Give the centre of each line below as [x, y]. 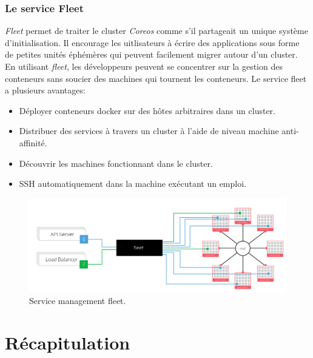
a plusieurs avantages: [45, 90]
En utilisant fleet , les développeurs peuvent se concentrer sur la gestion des [144, 66]
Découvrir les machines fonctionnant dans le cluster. [116, 163]
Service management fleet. [78, 300]
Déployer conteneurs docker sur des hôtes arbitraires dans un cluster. [147, 110]
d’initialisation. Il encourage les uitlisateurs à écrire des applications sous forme [152, 42]
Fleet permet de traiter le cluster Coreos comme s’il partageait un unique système [156, 31]
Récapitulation [68, 342]
